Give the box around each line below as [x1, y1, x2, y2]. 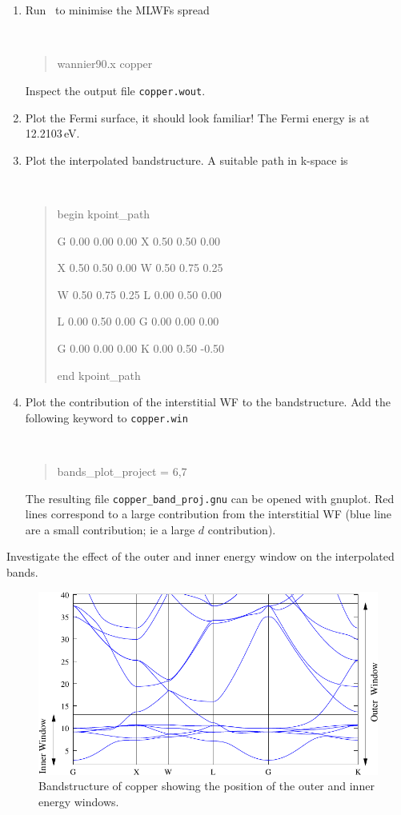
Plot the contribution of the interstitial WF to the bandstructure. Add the [25, 394, 391, 410]
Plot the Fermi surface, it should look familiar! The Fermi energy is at [25, 109, 370, 126]
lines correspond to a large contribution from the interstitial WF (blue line [25, 505, 392, 522]
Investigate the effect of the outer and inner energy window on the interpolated [6, 548, 395, 565]
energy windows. [38, 793, 119, 809]
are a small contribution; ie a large [25, 521, 195, 537]
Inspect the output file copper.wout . [25, 82, 206, 98]
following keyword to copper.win [25, 409, 188, 425]
